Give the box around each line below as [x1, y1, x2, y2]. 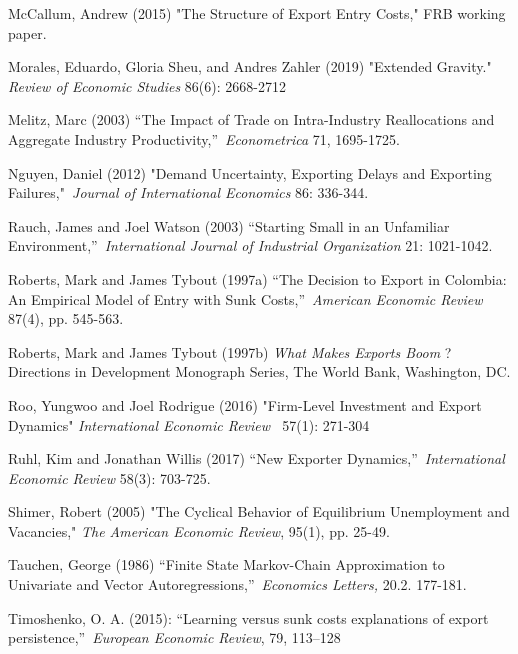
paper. [8, 22, 47, 43]
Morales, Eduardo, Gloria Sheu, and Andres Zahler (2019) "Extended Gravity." [8, 56, 492, 77]
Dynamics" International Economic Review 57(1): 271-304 [8, 414, 370, 435]
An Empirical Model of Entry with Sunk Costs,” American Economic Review [8, 288, 483, 309]
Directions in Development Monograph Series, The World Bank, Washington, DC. [8, 361, 511, 382]
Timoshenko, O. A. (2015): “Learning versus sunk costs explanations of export [8, 607, 489, 628]
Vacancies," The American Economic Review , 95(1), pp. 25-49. [8, 520, 390, 541]
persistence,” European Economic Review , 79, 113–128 [8, 627, 341, 648]
